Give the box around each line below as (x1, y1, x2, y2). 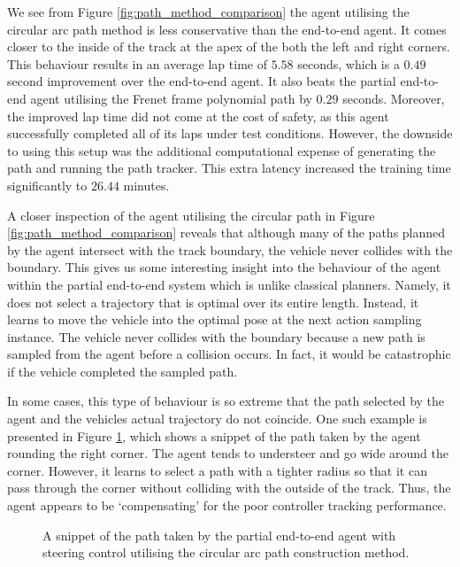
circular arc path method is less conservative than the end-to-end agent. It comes (7, 19, 447, 38)
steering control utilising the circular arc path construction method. (42, 543, 410, 562)
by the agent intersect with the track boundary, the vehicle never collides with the (7, 240, 453, 259)
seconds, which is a (297, 54, 400, 73)
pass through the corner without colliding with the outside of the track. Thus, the (7, 478, 451, 497)
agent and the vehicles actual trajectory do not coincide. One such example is (7, 409, 427, 428)
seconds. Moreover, (342, 89, 445, 107)
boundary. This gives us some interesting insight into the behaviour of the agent (7, 258, 441, 276)
